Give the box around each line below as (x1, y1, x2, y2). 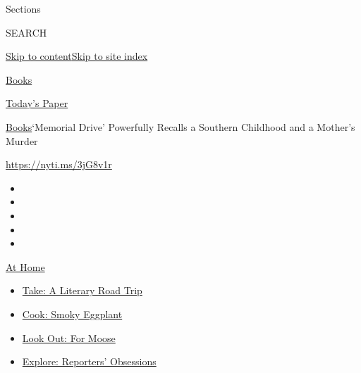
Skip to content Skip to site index (6, 49, 148, 63)
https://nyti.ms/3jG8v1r (6, 157, 112, 172)
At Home (6, 259, 45, 274)
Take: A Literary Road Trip (22, 283, 142, 298)
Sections (6, 1, 41, 15)
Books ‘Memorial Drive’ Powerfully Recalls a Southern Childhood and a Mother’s (6, 119, 355, 134)
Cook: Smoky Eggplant (22, 306, 123, 321)
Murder (6, 133, 38, 148)
